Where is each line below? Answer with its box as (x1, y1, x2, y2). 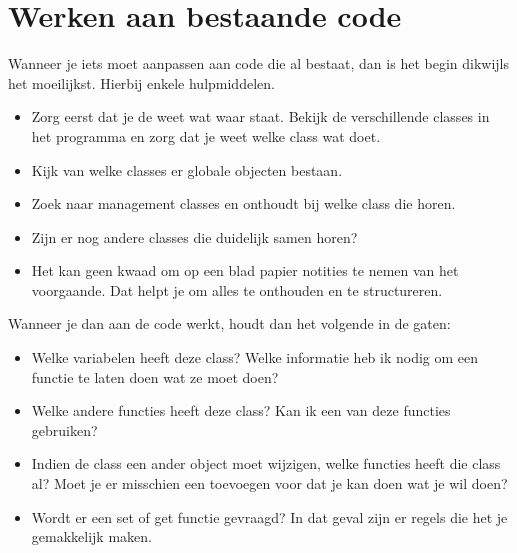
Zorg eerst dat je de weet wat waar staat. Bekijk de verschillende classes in (31, 106, 490, 127)
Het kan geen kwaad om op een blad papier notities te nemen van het (31, 260, 459, 281)
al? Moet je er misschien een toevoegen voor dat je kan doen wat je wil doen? (31, 473, 508, 494)
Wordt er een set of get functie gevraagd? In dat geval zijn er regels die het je (31, 506, 508, 527)
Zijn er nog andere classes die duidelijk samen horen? (31, 226, 358, 247)
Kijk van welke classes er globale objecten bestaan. (31, 159, 343, 180)
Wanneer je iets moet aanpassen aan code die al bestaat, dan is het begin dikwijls (8, 53, 509, 74)
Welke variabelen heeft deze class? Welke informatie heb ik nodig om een (31, 347, 479, 368)
